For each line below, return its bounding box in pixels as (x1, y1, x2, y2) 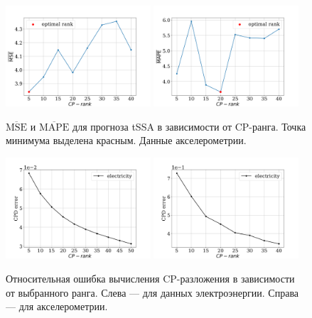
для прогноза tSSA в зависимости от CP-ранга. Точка (72, 119, 306, 133)
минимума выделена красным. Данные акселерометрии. (6, 133, 247, 148)
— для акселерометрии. (6, 299, 108, 314)
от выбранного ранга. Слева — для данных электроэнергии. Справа (6, 285, 299, 300)
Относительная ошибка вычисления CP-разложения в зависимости (6, 270, 295, 285)
